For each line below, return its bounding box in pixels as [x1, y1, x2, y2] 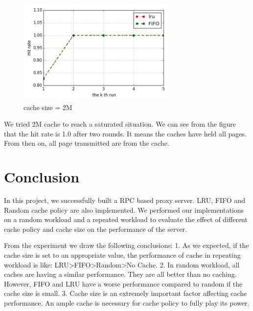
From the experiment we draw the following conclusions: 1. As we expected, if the [4, 240, 249, 250]
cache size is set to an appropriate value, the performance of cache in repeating [4, 249, 241, 260]
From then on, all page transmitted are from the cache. [4, 138, 169, 148]
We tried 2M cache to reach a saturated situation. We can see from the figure [4, 119, 236, 129]
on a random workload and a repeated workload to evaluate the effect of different [4, 214, 248, 224]
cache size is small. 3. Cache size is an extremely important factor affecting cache [4, 288, 247, 298]
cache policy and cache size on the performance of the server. [4, 223, 187, 234]
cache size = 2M [23, 102, 72, 112]
